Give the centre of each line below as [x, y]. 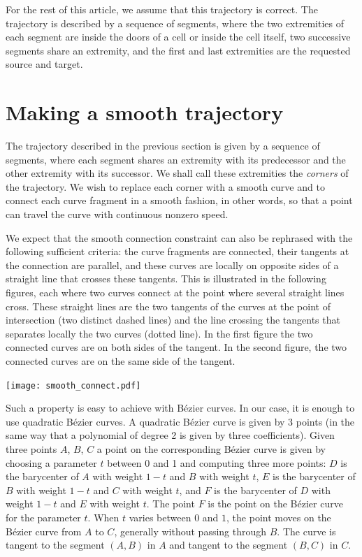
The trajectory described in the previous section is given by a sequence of [163, 146]
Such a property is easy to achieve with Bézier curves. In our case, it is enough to [180, 408]
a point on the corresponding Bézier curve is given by [211, 449]
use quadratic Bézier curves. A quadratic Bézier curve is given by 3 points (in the [180, 421]
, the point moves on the [279, 517]
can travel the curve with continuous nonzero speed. [117, 214]
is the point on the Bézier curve [275, 504]
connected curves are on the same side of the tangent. [121, 361]
